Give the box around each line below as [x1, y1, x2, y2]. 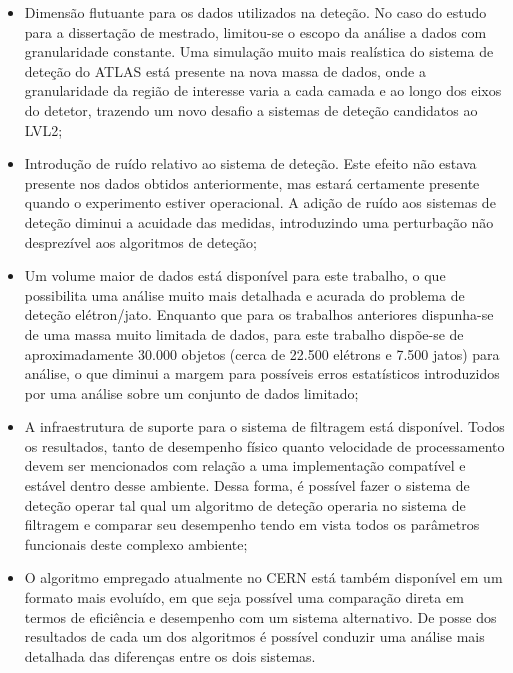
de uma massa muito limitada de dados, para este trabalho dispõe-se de [24, 323, 464, 344]
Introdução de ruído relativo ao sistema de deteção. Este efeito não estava [24, 153, 477, 174]
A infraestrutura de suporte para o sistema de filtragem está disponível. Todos [24, 416, 505, 437]
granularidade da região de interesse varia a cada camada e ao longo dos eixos [24, 80, 502, 101]
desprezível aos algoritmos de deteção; [24, 231, 257, 252]
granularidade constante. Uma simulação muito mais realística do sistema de [24, 41, 494, 62]
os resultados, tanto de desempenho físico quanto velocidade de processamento [24, 435, 505, 456]
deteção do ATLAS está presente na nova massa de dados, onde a [24, 60, 426, 81]
